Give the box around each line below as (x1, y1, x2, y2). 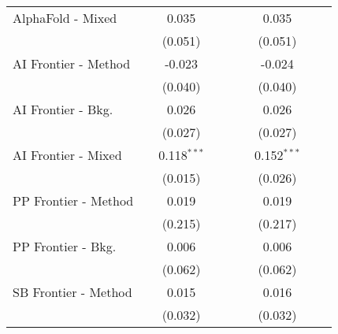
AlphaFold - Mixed (13, 9, 117, 27)
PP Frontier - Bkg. (13, 237, 117, 255)
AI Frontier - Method (13, 54, 131, 72)
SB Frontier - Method (13, 283, 132, 301)
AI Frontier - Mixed (13, 146, 122, 164)
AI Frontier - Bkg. (13, 100, 113, 118)
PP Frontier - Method (13, 191, 134, 210)
